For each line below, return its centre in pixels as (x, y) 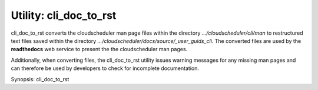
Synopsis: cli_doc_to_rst (40, 79)
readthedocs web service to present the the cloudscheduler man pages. (99, 49)
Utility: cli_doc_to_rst (64, 15)
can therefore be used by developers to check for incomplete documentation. (105, 68)
